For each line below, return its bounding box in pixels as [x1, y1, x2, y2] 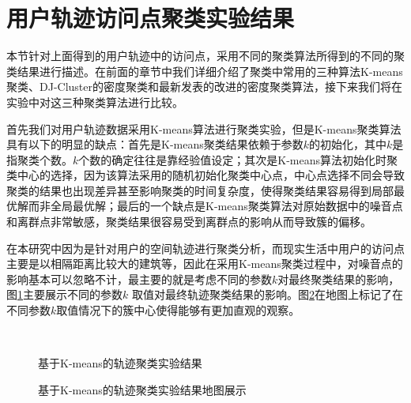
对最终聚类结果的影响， [277, 270, 400, 287]
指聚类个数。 [6, 151, 73, 168]
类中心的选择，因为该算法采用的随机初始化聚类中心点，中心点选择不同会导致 [6, 167, 405, 183]
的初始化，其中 [309, 136, 387, 153]
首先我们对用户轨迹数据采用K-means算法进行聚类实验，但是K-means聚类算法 [6, 120, 402, 137]
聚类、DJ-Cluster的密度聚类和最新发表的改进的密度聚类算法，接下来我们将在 [6, 78, 403, 95]
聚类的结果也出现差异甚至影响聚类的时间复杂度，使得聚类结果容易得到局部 [6, 182, 394, 198]
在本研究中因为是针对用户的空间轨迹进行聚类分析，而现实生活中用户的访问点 [6, 239, 405, 256]
